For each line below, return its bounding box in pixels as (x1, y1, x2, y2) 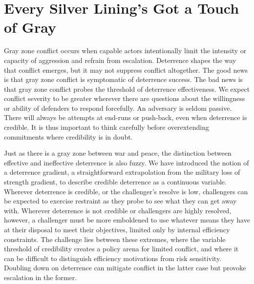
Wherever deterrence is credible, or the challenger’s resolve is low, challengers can (4, 186, 248, 196)
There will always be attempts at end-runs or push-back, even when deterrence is (4, 112, 247, 122)
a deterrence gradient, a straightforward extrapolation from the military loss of (4, 167, 240, 177)
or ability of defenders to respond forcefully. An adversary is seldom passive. (4, 102, 232, 113)
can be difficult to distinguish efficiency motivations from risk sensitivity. (4, 253, 222, 263)
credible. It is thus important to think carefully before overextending (4, 122, 209, 132)
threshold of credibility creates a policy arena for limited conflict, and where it (4, 243, 239, 254)
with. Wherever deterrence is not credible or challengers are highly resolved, (4, 205, 232, 215)
